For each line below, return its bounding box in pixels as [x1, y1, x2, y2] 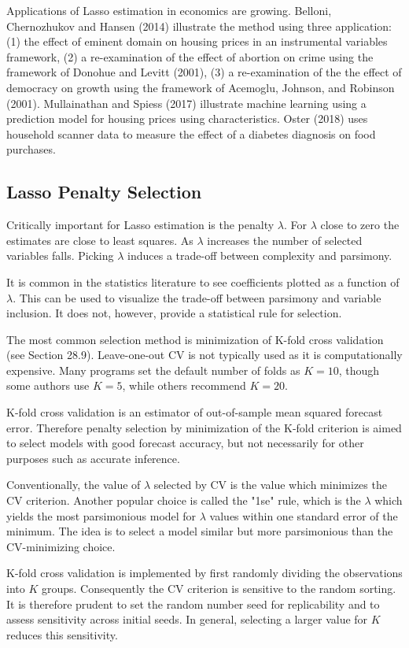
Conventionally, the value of [6, 476, 141, 493]
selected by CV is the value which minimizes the [153, 476, 387, 493]
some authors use [6, 377, 90, 394]
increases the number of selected [207, 231, 363, 248]
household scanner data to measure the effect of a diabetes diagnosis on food [6, 125, 376, 142]
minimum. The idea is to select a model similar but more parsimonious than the [6, 523, 393, 539]
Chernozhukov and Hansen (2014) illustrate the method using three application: [6, 17, 392, 34]
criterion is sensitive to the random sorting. [187, 580, 396, 597]
